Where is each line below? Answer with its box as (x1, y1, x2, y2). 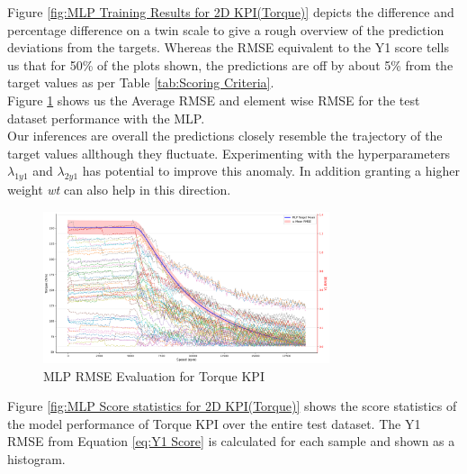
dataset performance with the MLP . (7, 108, 205, 127)
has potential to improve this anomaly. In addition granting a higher (82, 161, 460, 180)
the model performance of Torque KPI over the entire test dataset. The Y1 (7, 414, 421, 433)
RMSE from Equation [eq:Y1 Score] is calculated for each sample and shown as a (7, 432, 455, 451)
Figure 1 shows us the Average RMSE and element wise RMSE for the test (7, 90, 420, 109)
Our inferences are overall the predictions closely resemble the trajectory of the (7, 126, 443, 145)
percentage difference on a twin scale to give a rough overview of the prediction (7, 20, 445, 39)
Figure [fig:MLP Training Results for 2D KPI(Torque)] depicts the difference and (7, 3, 454, 21)
